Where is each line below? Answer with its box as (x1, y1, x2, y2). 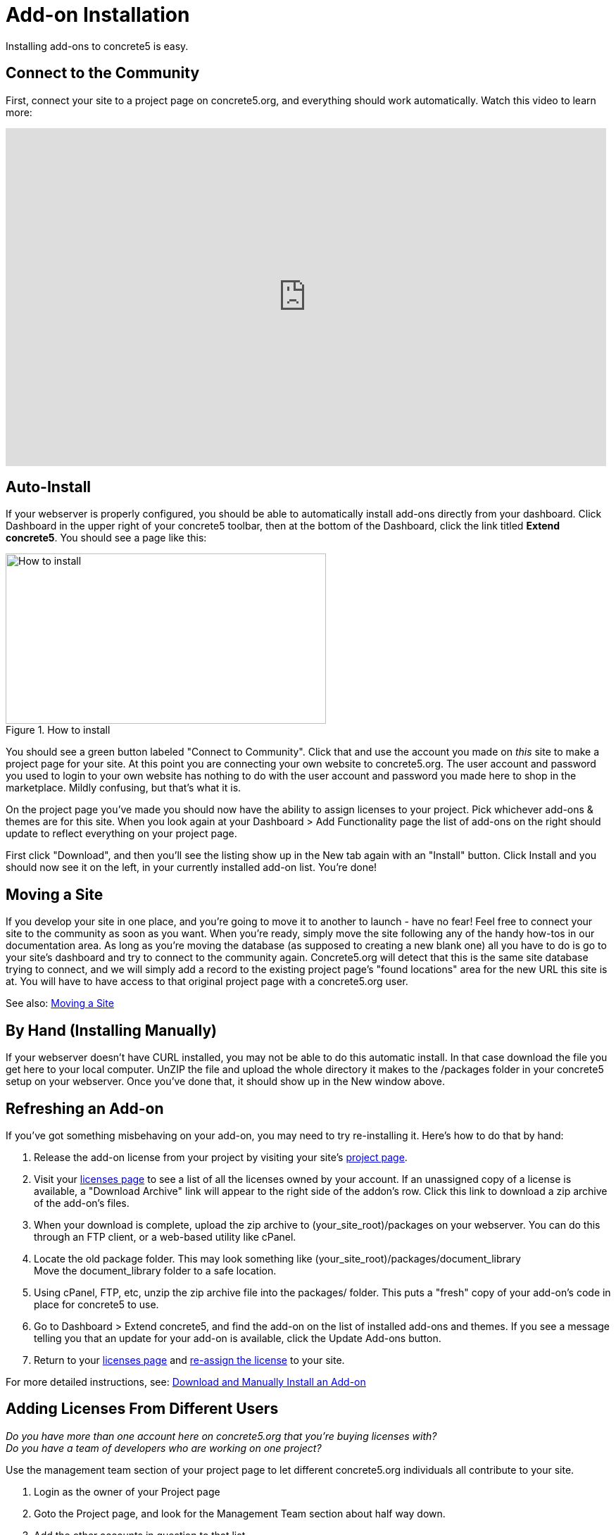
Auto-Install (6, 478, 92, 496)
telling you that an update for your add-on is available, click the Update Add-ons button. (34, 1332, 441, 1344)
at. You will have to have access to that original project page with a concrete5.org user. (6, 975, 408, 988)
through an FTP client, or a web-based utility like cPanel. (34, 1230, 296, 1243)
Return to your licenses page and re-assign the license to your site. (34, 1353, 345, 1366)
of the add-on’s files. (34, 1196, 130, 1209)
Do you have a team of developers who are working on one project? (6, 1441, 322, 1454)
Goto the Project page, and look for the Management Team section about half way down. (34, 1507, 446, 1520)
